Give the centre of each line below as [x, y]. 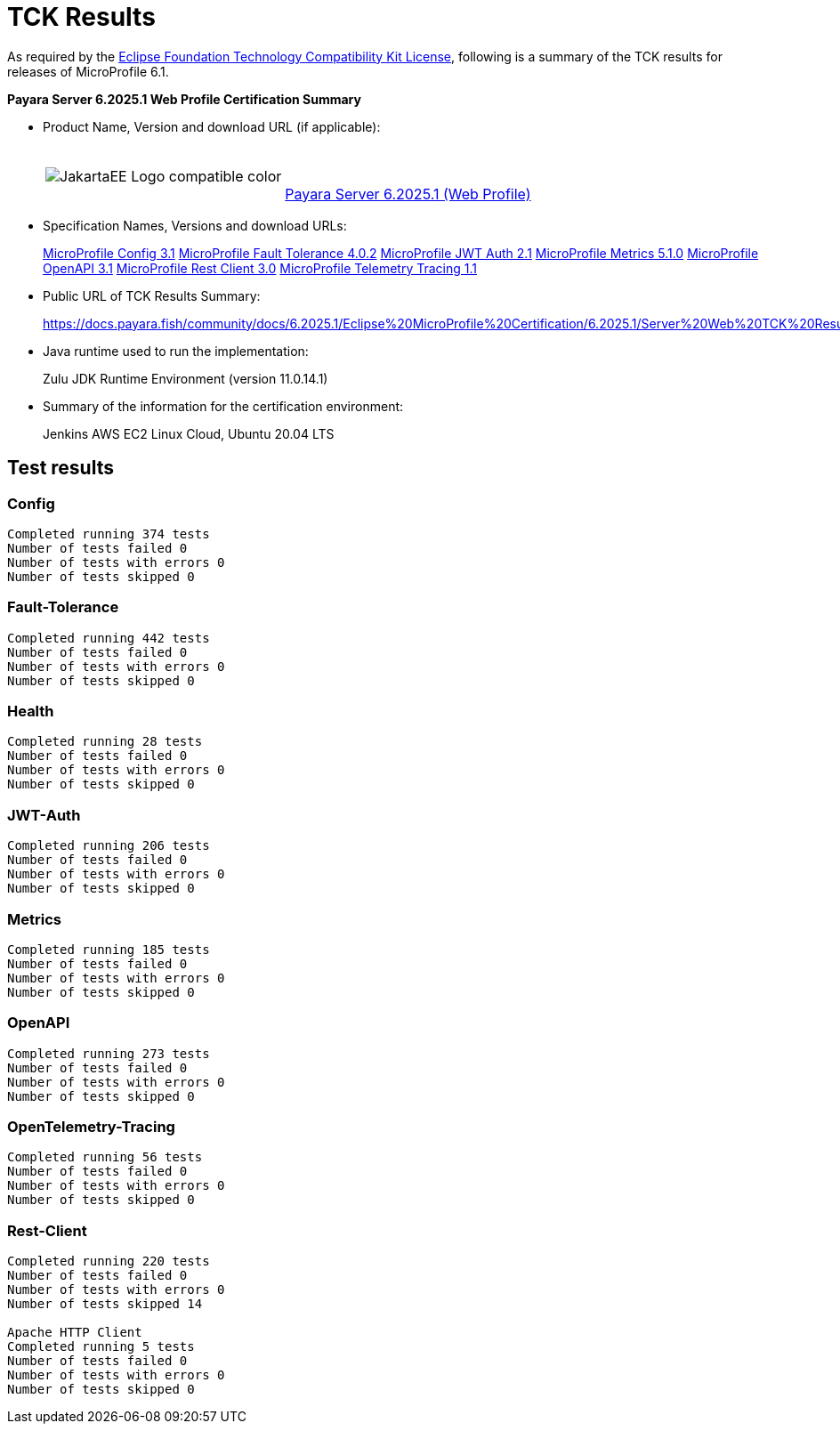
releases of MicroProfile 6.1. [88, 71]
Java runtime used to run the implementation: [176, 351]
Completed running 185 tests [109, 949]
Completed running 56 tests [105, 1157]
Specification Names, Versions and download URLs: [195, 225]
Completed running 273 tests [109, 1053]
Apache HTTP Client [75, 1333]
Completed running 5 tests [101, 1347]
